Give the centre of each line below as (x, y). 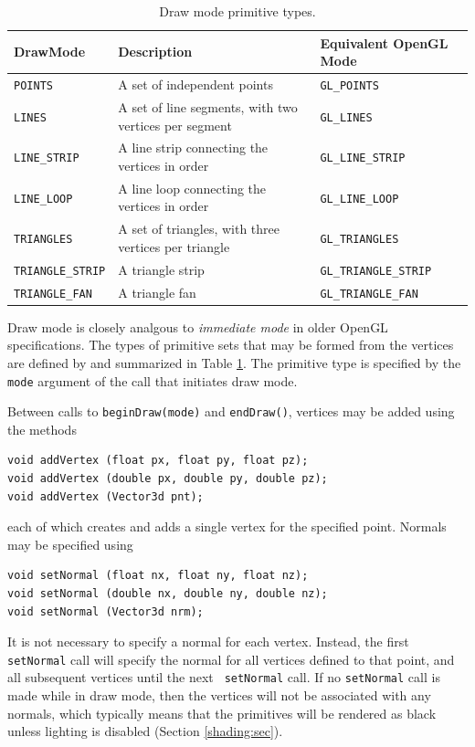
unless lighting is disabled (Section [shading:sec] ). (145, 731)
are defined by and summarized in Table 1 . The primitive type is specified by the (234, 362)
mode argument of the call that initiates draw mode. (153, 380)
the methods (42, 429)
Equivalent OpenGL (384, 42)
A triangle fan (157, 292)
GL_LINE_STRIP (363, 158)
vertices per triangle (174, 246)
